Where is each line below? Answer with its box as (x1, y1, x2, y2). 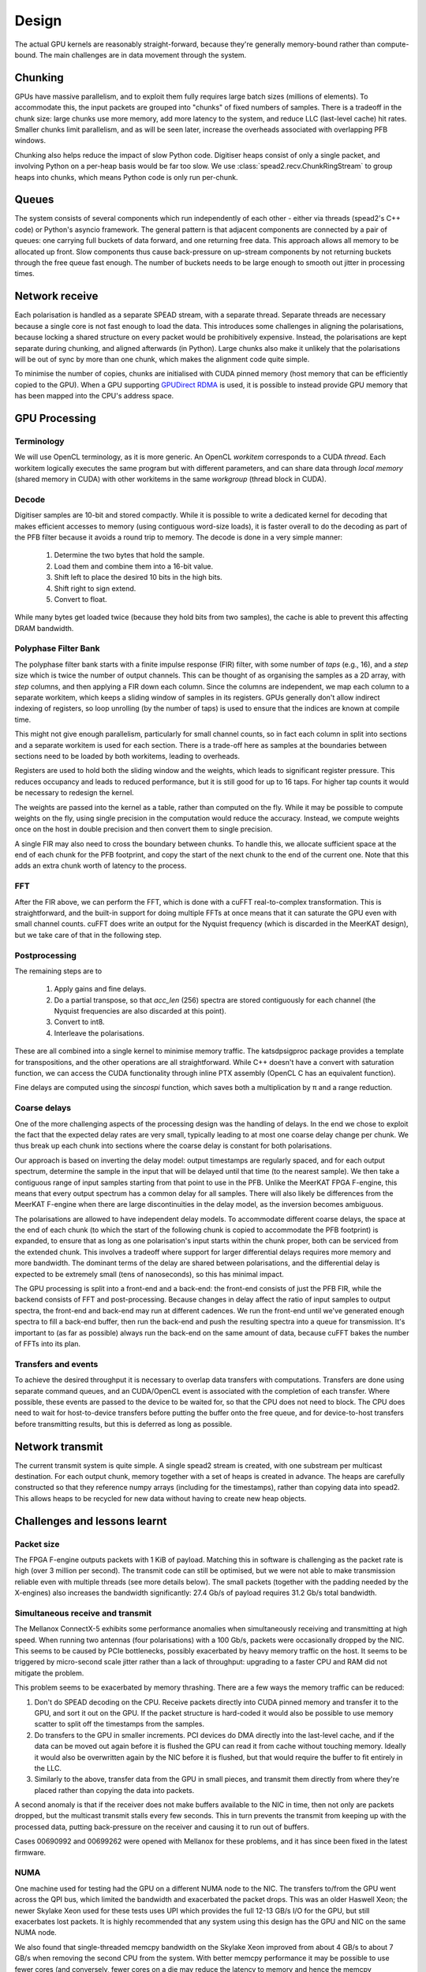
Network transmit (14, 1440, 103, 1453)
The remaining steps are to (14, 966, 103, 976)
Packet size (14, 1538, 60, 1549)
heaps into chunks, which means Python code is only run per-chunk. (14, 172, 238, 181)
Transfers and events (14, 1358, 99, 1369)
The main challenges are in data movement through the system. (39, 50, 247, 59)
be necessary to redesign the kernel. (14, 788, 134, 797)
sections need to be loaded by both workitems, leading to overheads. (14, 751, 241, 760)
